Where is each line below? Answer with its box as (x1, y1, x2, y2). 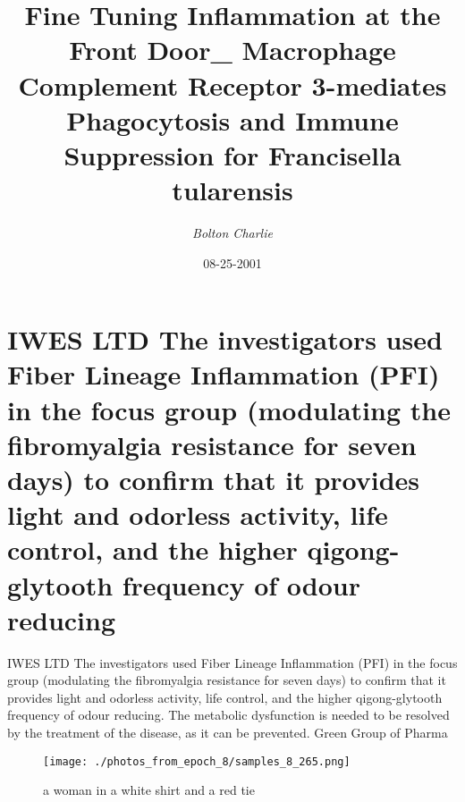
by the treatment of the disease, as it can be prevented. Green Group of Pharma (7, 723, 448, 742)
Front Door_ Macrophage (69, 31, 396, 68)
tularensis (172, 172, 293, 208)
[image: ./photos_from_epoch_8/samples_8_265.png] (43, 755, 351, 768)
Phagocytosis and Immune (66, 101, 399, 138)
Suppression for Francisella (63, 136, 402, 173)
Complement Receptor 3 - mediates (18, 66, 447, 103)
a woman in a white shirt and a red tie (43, 781, 255, 799)
